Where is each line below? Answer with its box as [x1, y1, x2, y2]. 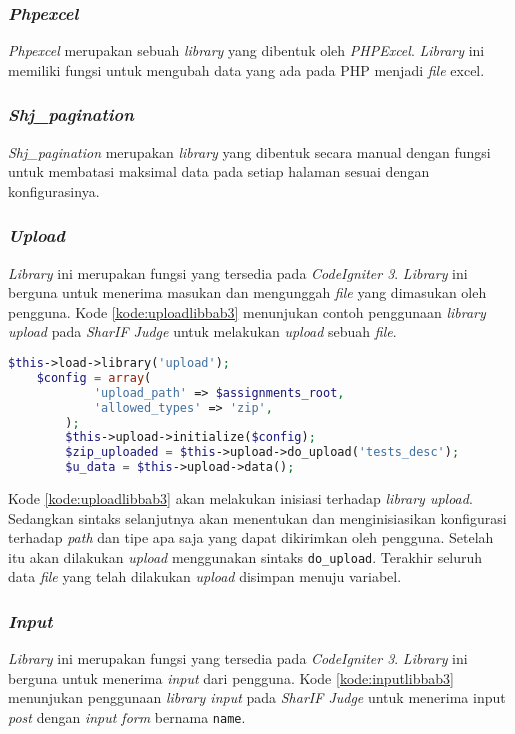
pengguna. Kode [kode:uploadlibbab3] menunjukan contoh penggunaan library [8, 301, 486, 322]
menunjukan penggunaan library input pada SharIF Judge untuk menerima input [8, 687, 506, 708]
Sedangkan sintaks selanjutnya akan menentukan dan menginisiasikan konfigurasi [8, 507, 507, 528]
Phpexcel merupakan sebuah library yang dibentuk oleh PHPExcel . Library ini [8, 40, 485, 61]
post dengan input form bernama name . [8, 707, 246, 728]
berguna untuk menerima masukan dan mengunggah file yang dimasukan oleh [8, 282, 487, 303]
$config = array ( [36, 370, 152, 385]
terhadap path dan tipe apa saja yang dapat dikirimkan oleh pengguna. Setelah [8, 527, 494, 548]
